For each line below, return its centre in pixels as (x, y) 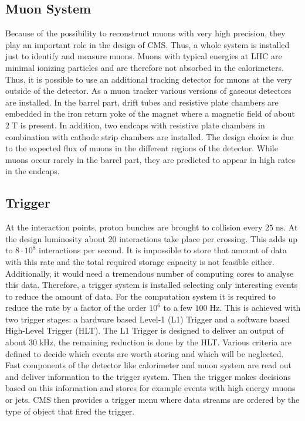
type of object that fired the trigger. (70, 411)
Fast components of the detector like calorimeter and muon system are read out (148, 365)
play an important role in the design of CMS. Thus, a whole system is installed (148, 44)
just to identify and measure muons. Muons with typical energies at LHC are (144, 56)
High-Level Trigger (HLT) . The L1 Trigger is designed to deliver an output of (145, 330)
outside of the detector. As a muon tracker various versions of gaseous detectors (148, 91)
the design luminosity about (55, 238)
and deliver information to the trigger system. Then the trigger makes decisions (148, 376)
